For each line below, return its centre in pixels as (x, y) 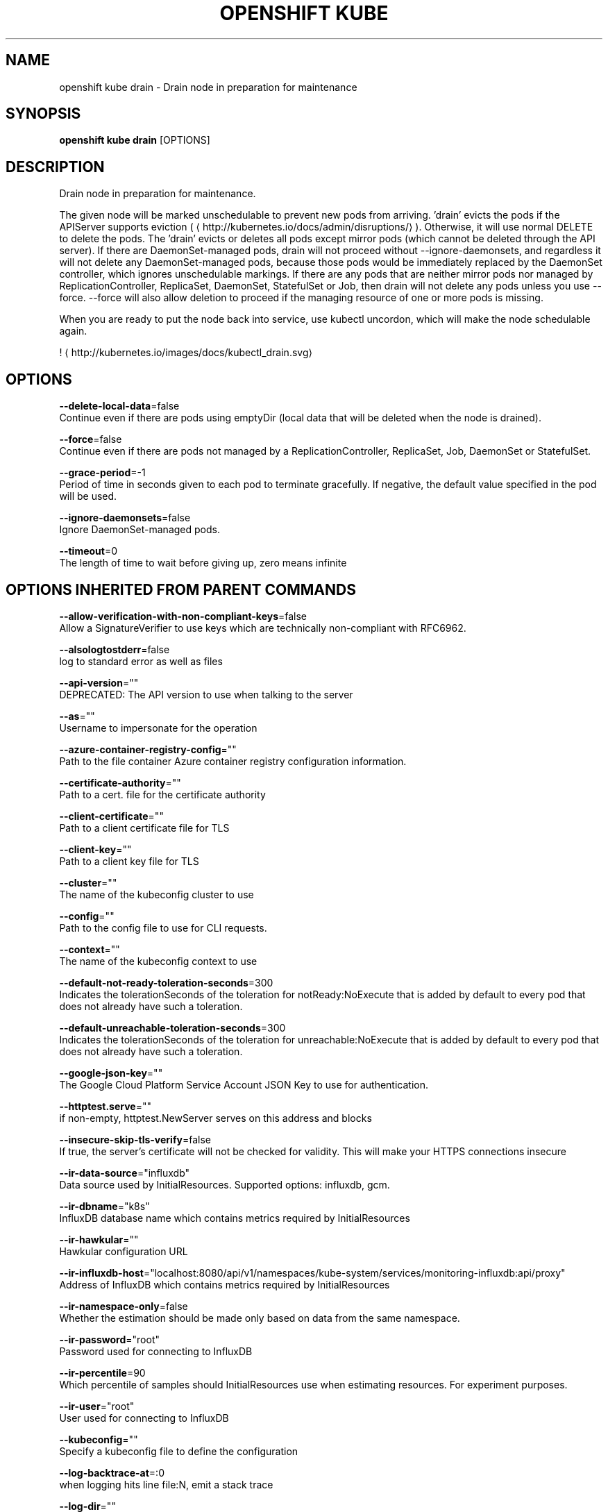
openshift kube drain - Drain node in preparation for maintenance (208, 87)
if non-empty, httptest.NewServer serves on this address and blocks (216, 1118)
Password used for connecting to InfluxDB (156, 1351)
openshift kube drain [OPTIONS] (135, 140)
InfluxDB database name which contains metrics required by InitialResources (235, 1218)
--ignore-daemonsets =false (125, 518)
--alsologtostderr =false (115, 649)
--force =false (91, 439)
